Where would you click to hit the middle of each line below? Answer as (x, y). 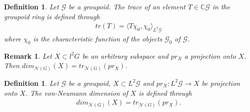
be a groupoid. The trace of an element (127, 6)
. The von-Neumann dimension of (77, 93)
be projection (221, 83)
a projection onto (210, 56)
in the (221, 6)
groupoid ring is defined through (52, 16)
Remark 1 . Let (28, 56)
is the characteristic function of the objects (98, 39)
